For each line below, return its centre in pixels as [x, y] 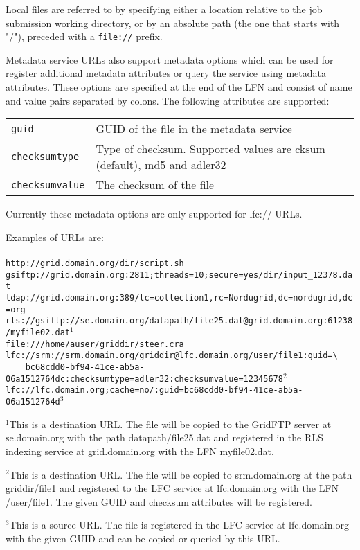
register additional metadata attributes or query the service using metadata [166, 73]
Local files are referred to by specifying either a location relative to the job [164, 9]
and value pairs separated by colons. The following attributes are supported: [168, 100]
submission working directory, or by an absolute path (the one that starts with [173, 23]
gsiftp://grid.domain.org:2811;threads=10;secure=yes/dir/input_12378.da [179, 275]
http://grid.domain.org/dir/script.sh [95, 263]
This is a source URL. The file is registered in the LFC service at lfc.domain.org [179, 525]
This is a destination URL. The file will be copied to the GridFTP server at [170, 424]
